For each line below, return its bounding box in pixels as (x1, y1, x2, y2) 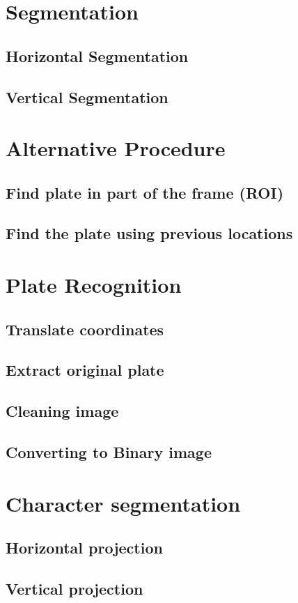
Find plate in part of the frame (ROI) (6, 181, 284, 203)
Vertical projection (6, 577, 143, 599)
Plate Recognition (6, 270, 182, 299)
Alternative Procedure (6, 134, 226, 162)
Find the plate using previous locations (6, 222, 293, 244)
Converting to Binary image (6, 441, 212, 462)
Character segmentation (6, 489, 241, 517)
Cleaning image (6, 400, 119, 422)
